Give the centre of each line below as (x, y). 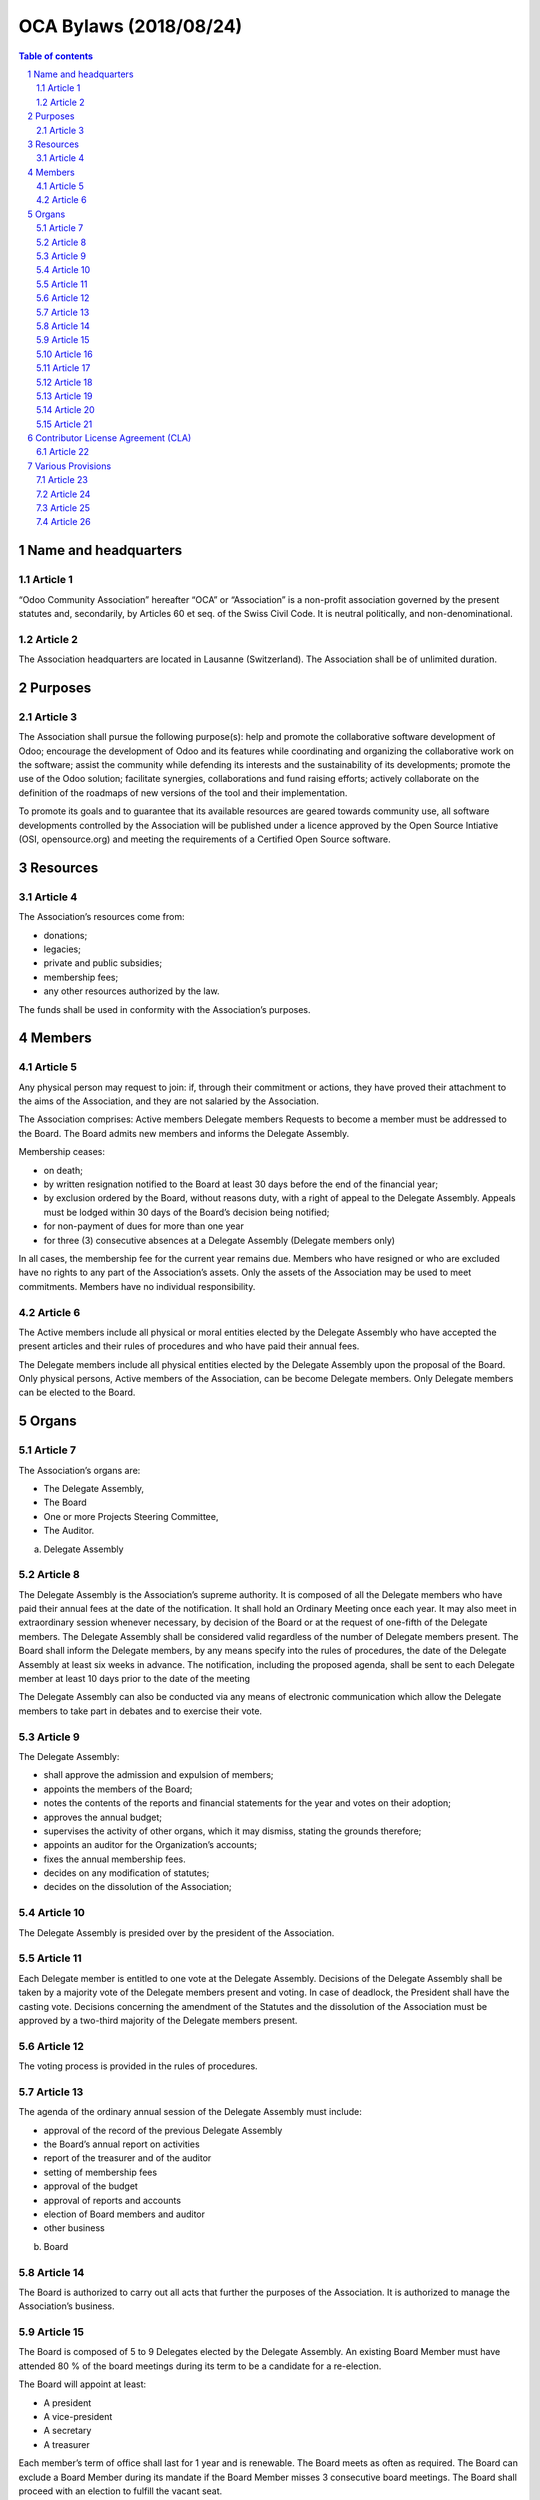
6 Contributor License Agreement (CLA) (109, 438)
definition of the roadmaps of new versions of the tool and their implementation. (183, 792)
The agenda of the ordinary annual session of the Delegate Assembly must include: (190, 2112)
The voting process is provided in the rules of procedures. (138, 2066)
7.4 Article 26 (64, 522)
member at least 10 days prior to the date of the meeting (134, 1679)
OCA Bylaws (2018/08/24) (130, 26)
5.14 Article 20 (65, 410)
